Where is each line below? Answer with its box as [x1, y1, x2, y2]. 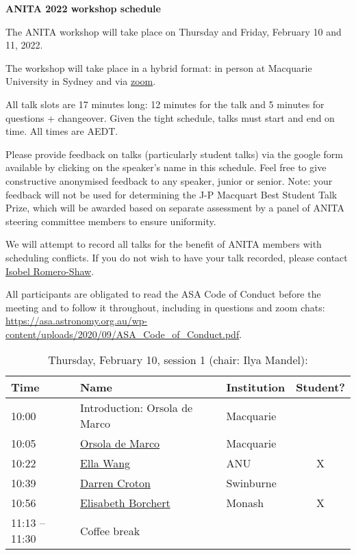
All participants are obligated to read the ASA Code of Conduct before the [5, 287, 321, 301]
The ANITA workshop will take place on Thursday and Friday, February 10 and [5, 24, 342, 38]
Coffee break [79, 522, 140, 539]
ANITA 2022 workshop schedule [5, 1, 161, 15]
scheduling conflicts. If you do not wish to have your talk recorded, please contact [5, 250, 348, 264]
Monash [226, 495, 264, 511]
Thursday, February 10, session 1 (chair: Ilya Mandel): [48, 352, 308, 368]
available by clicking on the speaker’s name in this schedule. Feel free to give [5, 160, 327, 175]
